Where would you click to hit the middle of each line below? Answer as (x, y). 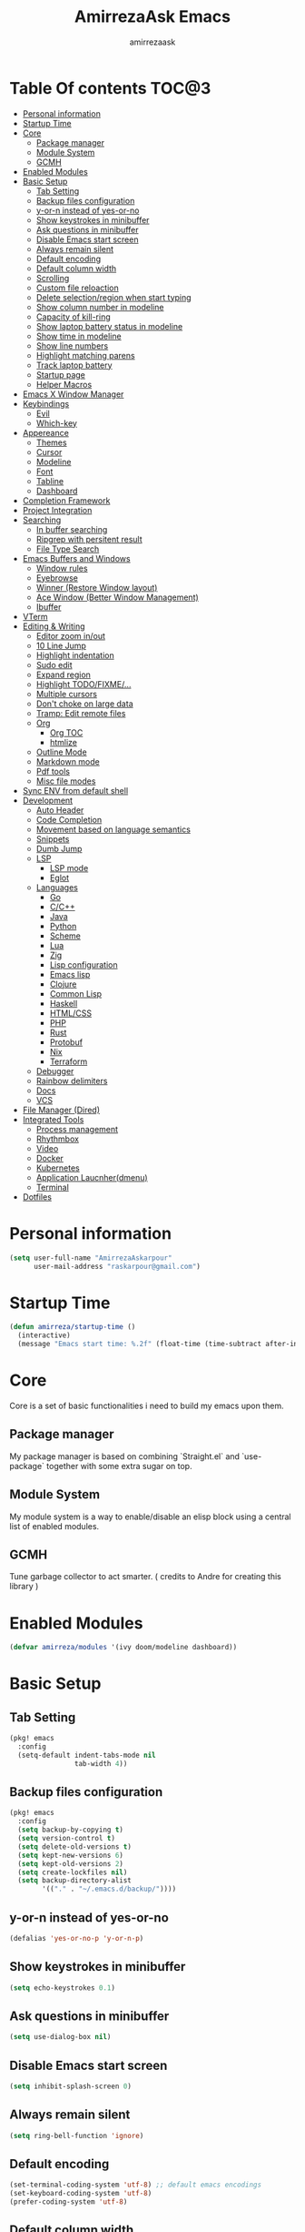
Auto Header (60, 810)
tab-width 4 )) (101, 1763)
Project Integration (57, 510)
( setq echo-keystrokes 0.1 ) (63, 1988)
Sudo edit (54, 665)
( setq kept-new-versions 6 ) (71, 1855)
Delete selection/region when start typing (114, 297)
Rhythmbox (58, 1139)
